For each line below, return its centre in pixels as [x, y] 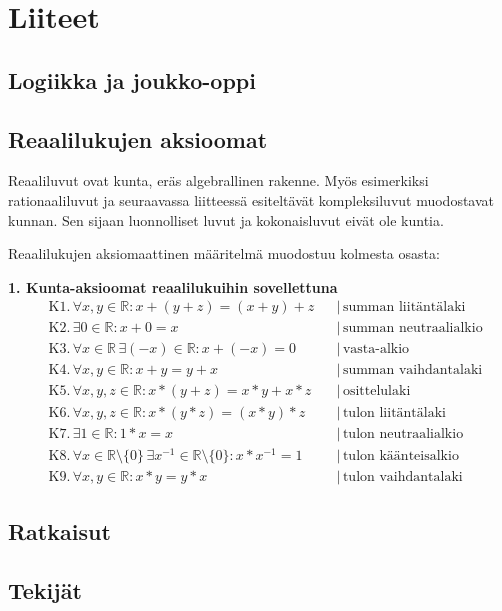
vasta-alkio [376, 349]
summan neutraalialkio [412, 328]
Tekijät [45, 589]
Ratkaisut [59, 531]
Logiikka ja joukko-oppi [132, 79]
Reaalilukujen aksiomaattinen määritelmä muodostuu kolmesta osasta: [224, 253]
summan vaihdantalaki [412, 370]
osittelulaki [376, 391]
